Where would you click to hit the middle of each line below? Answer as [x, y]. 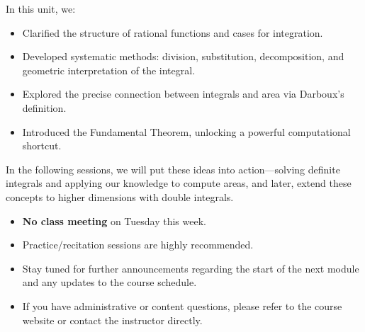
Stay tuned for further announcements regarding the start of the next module [191, 268]
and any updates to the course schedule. [109, 282]
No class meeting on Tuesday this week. [114, 221]
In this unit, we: [41, 8]
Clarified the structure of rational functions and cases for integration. [173, 32]
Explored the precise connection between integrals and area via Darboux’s [183, 94]
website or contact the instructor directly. [112, 320]
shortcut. [42, 145]
